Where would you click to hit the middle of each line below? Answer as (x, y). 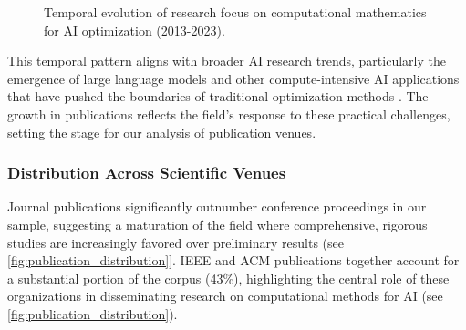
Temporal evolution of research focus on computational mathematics (235, 12)
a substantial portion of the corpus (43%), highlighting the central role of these (228, 278)
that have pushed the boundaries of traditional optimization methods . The (218, 96)
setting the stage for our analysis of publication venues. (162, 132)
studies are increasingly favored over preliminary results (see (176, 242)
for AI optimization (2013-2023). (135, 30)
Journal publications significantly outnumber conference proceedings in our (217, 206)
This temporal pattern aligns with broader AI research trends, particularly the (227, 61)
